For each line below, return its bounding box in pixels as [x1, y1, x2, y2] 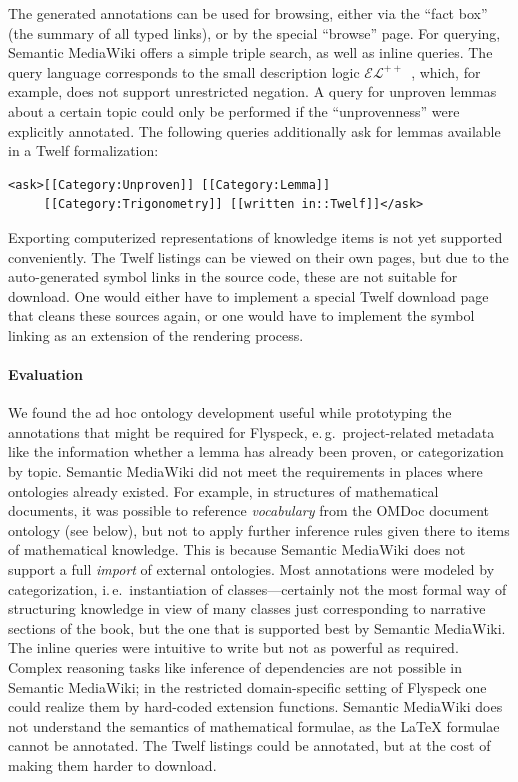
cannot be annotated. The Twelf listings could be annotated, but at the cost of [8, 735, 491, 756]
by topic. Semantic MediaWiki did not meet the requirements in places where [8, 461, 483, 482]
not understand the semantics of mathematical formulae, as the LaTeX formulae [8, 715, 500, 736]
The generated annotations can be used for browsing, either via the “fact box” [8, 3, 488, 23]
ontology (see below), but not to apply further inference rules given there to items [8, 519, 510, 540]
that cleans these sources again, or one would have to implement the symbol [8, 305, 475, 326]
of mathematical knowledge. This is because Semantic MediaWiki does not [8, 539, 466, 560]
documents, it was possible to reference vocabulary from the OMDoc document [8, 500, 490, 521]
